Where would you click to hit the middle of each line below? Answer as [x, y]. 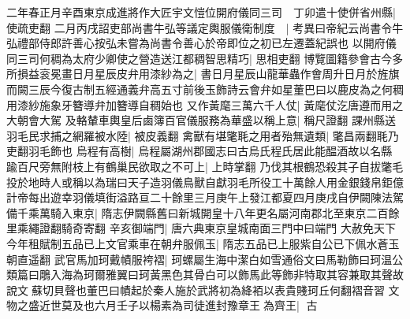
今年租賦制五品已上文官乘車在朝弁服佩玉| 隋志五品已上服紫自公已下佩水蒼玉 [203, 243]
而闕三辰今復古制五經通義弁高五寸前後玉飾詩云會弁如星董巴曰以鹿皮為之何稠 [205, 89]
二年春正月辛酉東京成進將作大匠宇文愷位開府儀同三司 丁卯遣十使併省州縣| [201, 12]
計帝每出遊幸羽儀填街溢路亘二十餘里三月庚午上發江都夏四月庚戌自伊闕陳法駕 [205, 197]
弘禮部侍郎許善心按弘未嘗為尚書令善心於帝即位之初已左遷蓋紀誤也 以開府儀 [201, 43]
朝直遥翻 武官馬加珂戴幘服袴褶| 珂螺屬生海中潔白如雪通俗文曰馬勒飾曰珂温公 [205, 259]
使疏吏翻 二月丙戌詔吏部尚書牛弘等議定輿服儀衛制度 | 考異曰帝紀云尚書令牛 [205, 27]
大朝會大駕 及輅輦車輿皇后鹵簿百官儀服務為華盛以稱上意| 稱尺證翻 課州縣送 [201, 120]
